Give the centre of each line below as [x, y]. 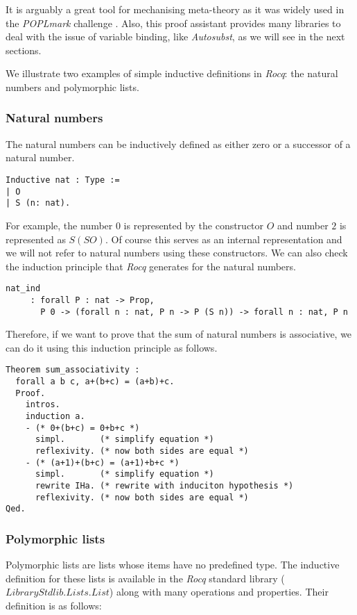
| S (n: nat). [38, 203]
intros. [43, 405]
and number [303, 225]
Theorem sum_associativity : [73, 370]
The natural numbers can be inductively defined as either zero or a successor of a [178, 143]
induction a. [55, 417]
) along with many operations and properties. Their [219, 592]
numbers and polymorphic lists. [72, 87]
